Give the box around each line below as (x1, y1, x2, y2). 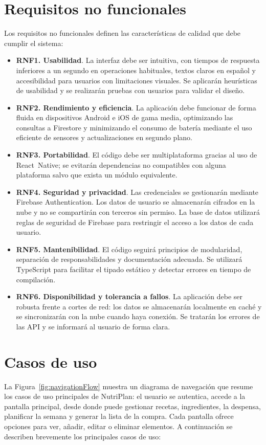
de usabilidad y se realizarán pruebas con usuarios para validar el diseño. (16, 85, 245, 96)
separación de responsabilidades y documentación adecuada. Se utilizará (16, 254, 242, 264)
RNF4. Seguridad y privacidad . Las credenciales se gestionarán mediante (16, 186, 259, 197)
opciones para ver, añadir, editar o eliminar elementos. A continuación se (4, 421, 233, 432)
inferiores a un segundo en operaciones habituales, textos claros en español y (16, 64, 256, 75)
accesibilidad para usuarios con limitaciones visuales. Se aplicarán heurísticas (16, 75, 257, 85)
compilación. (16, 274, 56, 284)
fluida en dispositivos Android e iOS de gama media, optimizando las (16, 112, 233, 123)
